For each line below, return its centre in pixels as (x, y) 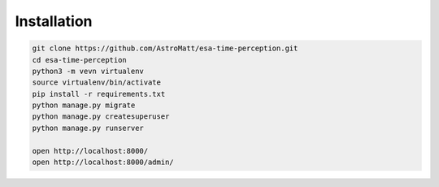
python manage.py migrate (84, 105)
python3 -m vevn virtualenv (88, 71)
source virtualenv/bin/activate (97, 83)
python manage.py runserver (88, 128)
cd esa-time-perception (80, 60)
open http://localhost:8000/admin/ (103, 162)
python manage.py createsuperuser (101, 117)
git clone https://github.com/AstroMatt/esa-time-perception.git (165, 48)
